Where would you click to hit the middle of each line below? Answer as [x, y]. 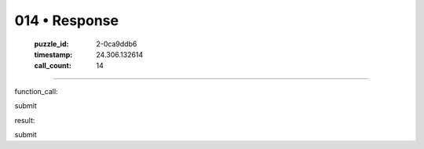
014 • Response [67, 20]
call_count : [53, 66]
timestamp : [53, 54]
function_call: [36, 91]
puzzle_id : [51, 44]
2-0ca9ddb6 [117, 44]
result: [25, 120]
